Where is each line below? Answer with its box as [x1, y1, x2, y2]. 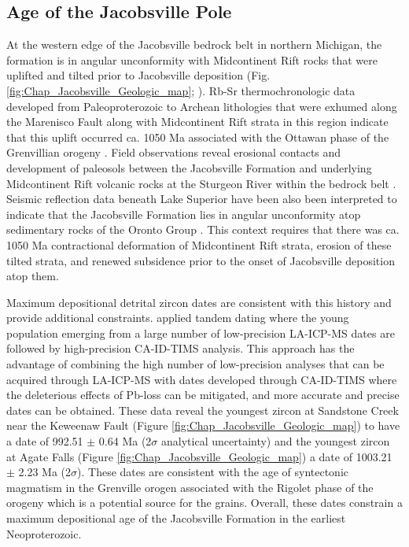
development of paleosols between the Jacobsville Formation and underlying [6, 159, 372, 176]
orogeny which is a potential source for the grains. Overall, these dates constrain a [6, 494, 403, 511]
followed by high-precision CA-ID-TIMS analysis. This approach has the [6, 340, 355, 357]
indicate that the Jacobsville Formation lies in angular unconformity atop [6, 205, 361, 222]
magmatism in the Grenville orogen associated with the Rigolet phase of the [6, 479, 374, 495]
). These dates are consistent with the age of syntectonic [77, 464, 348, 480]
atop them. [6, 268, 59, 284]
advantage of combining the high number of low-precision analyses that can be [6, 356, 385, 372]
